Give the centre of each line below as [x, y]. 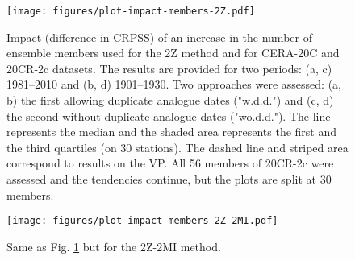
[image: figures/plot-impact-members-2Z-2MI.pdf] [142, 221]
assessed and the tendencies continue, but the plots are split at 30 [169, 179]
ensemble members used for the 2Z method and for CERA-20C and [173, 53]
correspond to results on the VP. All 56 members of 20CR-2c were [170, 163]
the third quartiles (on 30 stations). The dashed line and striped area [177, 147]
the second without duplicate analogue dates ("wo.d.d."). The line [169, 116]
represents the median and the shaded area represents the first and [172, 132]
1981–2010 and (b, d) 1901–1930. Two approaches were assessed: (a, [174, 84]
